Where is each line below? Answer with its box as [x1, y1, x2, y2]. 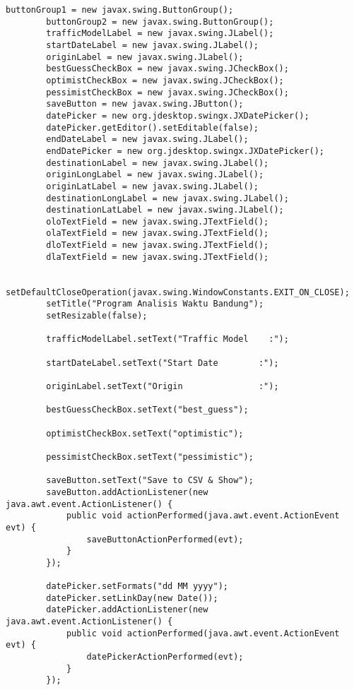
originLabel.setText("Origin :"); [46, 381, 279, 391]
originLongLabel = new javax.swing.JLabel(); [46, 169, 264, 180]
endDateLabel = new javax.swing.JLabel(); [46, 134, 249, 145]
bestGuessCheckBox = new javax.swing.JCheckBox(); [46, 64, 289, 74]
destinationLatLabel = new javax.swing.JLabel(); [46, 205, 284, 215]
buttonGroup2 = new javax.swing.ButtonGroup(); [46, 16, 274, 27]
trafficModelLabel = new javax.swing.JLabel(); [46, 28, 274, 39]
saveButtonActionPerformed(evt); [86, 534, 244, 545]
